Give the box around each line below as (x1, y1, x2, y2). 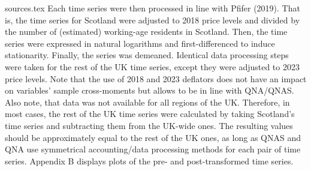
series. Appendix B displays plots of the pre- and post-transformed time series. (5, 154, 294, 167)
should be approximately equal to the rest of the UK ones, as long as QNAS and (5, 131, 301, 143)
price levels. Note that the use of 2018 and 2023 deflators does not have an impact (5, 72, 307, 85)
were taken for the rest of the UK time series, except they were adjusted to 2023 (5, 60, 300, 73)
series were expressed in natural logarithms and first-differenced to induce (5, 37, 275, 49)
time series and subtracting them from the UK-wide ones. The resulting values (5, 119, 293, 131)
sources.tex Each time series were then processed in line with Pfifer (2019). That (5, 2, 300, 14)
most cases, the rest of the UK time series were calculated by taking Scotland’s (5, 107, 295, 120)
